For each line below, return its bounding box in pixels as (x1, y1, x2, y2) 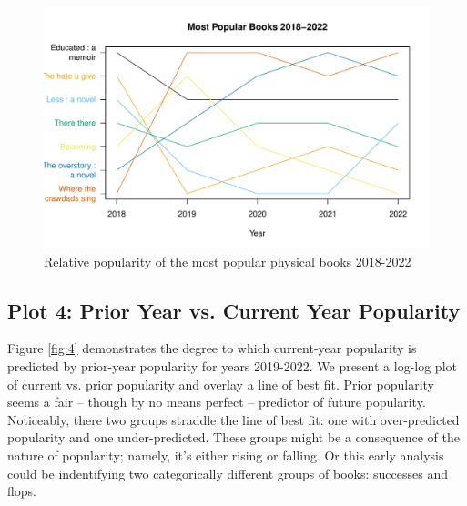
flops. (7, 481, 36, 501)
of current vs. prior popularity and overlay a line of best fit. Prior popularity (7, 374, 435, 393)
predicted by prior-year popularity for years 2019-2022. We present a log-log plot (7, 356, 457, 375)
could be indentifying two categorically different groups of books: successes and (7, 463, 448, 482)
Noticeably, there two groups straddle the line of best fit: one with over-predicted (7, 410, 460, 429)
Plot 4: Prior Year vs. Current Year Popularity (7, 296, 461, 324)
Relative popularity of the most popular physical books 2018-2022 (44, 251, 411, 270)
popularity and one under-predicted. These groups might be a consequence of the (7, 428, 461, 447)
